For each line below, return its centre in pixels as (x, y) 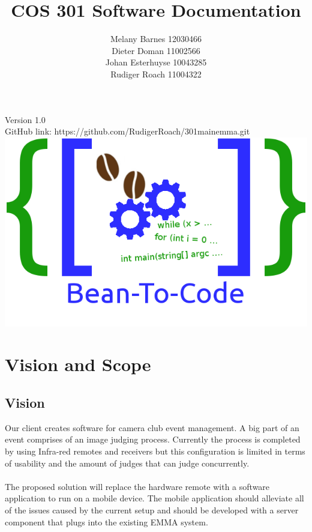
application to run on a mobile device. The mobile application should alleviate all (154, 498)
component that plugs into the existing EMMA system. (106, 521)
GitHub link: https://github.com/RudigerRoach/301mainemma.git (127, 131)
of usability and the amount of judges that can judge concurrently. (127, 463)
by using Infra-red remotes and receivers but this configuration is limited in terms (155, 451)
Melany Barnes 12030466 (156, 39)
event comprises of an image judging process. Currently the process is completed (153, 439)
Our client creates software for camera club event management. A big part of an (152, 427)
